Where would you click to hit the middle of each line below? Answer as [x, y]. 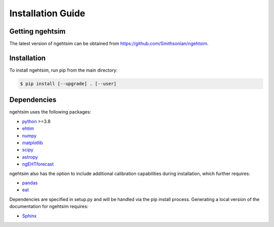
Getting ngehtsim [38, 31]
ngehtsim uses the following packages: [50, 112]
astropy [30, 157]
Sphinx [29, 216]
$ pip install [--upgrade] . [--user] [68, 83]
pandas [30, 183]
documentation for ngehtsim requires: [49, 207]
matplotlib [32, 143]
